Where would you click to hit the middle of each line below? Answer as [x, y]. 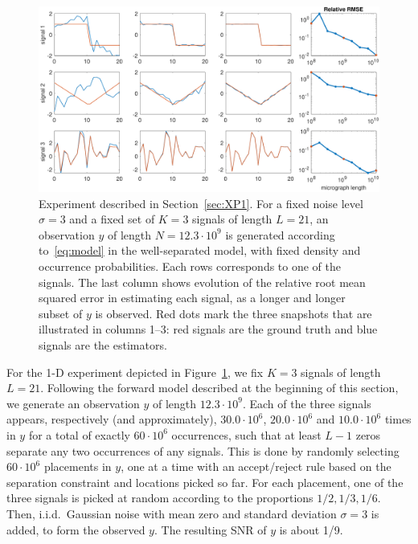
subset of [61, 313]
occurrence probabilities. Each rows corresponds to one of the [190, 266]
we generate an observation [73, 403]
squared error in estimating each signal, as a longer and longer [192, 298]
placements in [78, 466]
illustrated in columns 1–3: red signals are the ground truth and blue [208, 329]
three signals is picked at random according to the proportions [160, 498]
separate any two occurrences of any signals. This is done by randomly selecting [203, 450]
